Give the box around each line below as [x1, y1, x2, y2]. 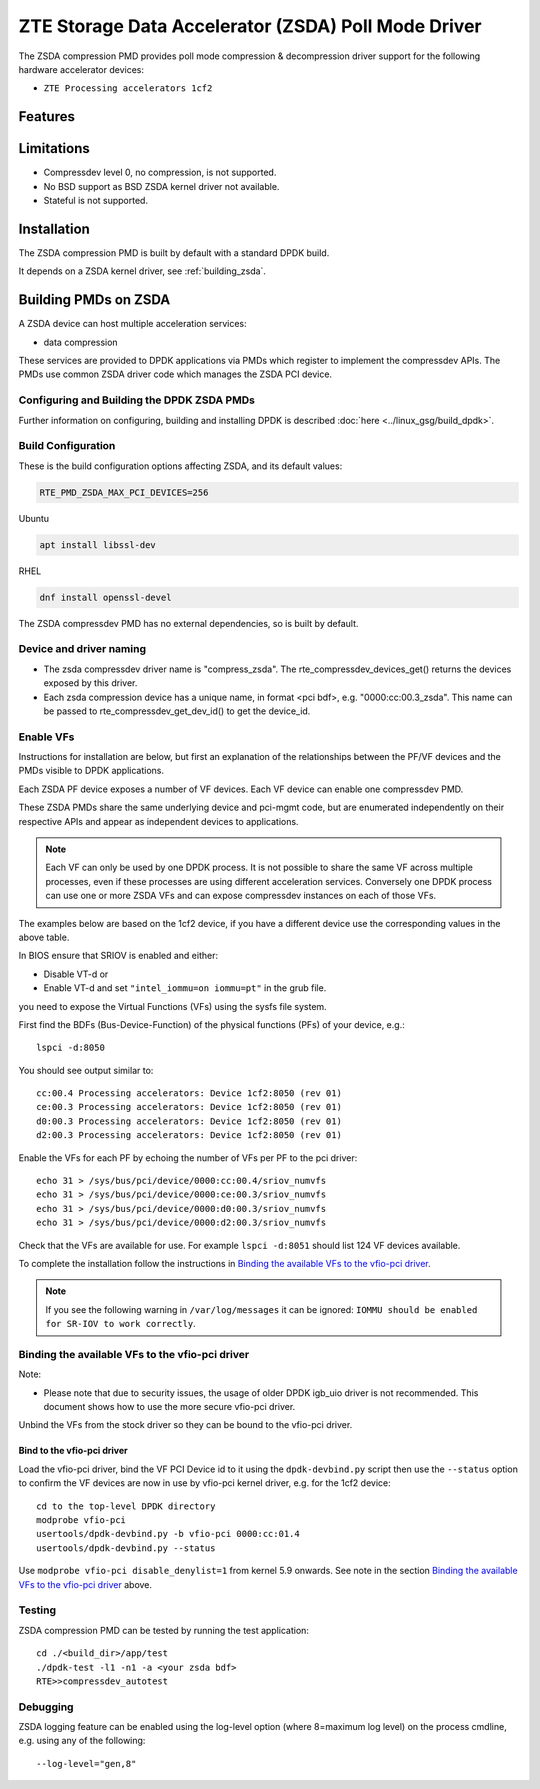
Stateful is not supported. [43, 195, 149, 207]
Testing [18, 1603, 57, 1617]
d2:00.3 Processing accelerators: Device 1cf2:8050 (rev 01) [36, 1130, 342, 1141]
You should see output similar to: [18, 1064, 154, 1076]
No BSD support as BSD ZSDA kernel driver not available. [43, 180, 280, 192]
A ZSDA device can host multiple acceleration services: [18, 318, 247, 330]
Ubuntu [18, 512, 50, 524]
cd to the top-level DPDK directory [36, 1500, 216, 1512]
